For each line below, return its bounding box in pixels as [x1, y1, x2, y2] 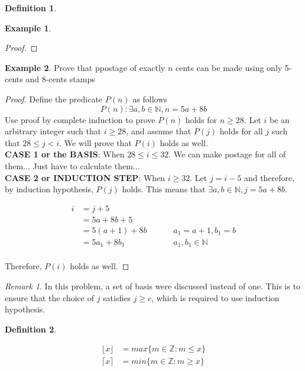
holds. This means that [122, 183, 206, 195]
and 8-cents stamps [25, 73, 95, 85]
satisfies [103, 291, 131, 304]
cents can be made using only [175, 61, 283, 73]
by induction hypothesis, [5, 183, 93, 195]
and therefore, [244, 171, 295, 183]
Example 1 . [5, 21, 51, 34]
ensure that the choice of [5, 291, 94, 304]
